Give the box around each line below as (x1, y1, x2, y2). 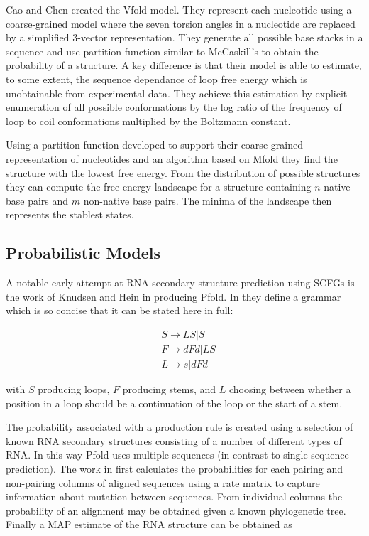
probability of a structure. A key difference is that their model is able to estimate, (6, 58, 362, 73)
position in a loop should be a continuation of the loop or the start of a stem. (6, 395, 343, 410)
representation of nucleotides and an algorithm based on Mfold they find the (6, 151, 338, 166)
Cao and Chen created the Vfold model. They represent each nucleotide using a (6, 2, 352, 16)
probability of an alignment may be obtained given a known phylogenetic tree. (6, 503, 346, 518)
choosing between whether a (228, 381, 351, 396)
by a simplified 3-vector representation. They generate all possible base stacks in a (6, 30, 363, 45)
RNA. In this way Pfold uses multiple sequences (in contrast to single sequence (6, 447, 349, 462)
